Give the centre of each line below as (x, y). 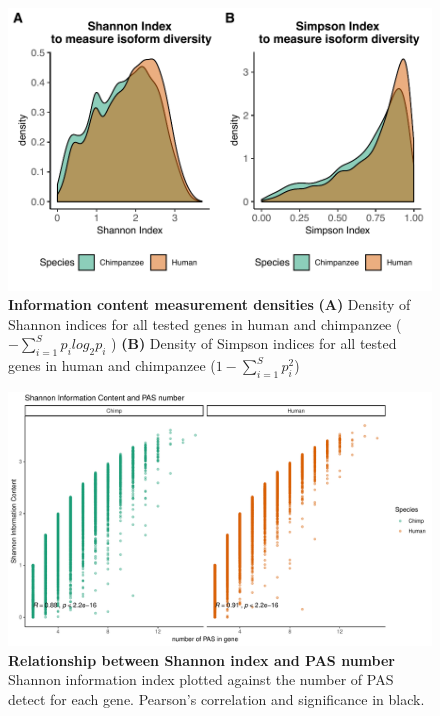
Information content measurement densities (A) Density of (209, 304)
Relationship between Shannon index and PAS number (201, 659)
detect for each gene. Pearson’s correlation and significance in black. (216, 699)
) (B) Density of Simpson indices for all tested (254, 343)
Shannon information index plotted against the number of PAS (201, 679)
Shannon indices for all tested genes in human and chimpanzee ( (205, 323)
